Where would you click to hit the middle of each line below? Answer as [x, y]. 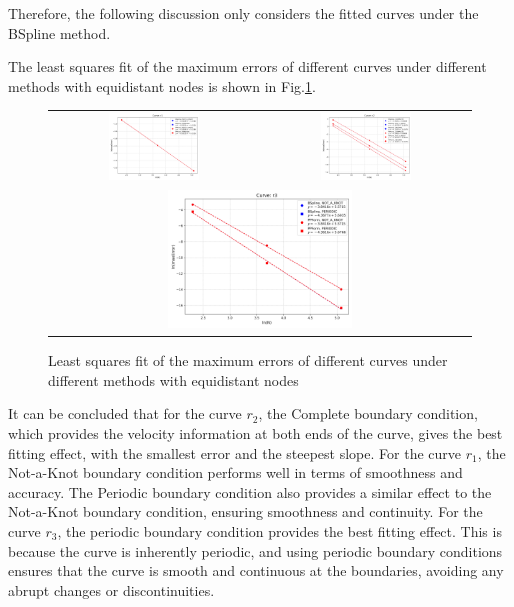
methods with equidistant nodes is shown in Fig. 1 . [162, 85]
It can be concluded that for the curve [125, 413]
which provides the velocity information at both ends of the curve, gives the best [255, 433]
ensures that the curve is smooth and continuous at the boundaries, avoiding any [256, 570]
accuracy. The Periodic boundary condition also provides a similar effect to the [250, 491]
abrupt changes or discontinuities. [111, 589]
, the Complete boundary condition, [368, 413]
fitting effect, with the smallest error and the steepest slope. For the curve [235, 452]
